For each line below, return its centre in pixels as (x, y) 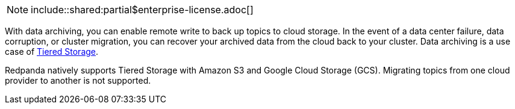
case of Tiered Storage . (52, 51)
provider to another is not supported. (78, 80)
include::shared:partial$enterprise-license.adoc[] (142, 10)
